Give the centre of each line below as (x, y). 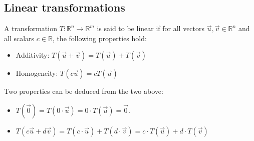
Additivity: (33, 55)
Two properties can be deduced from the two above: (84, 91)
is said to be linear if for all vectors (151, 28)
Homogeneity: (37, 73)
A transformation (31, 28)
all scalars (19, 38)
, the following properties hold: (99, 38)
